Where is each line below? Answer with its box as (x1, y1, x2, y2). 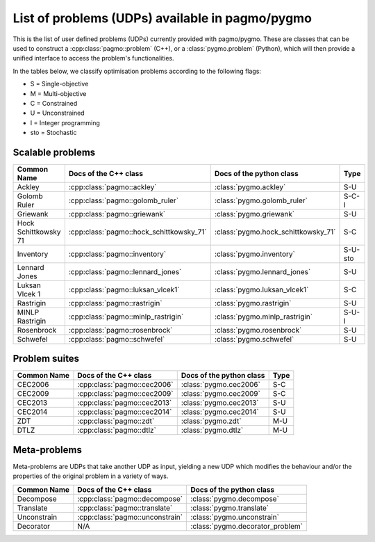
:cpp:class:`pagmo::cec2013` (77, 398, 172, 408)
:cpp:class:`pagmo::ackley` (68, 182, 157, 191)
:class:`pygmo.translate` (190, 503, 269, 513)
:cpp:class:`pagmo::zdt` (77, 416, 155, 426)
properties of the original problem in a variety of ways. (12, 472, 169, 480)
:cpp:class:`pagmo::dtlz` (77, 425, 156, 435)
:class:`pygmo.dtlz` (181, 425, 244, 435)
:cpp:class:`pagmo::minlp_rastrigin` (68, 312, 184, 321)
